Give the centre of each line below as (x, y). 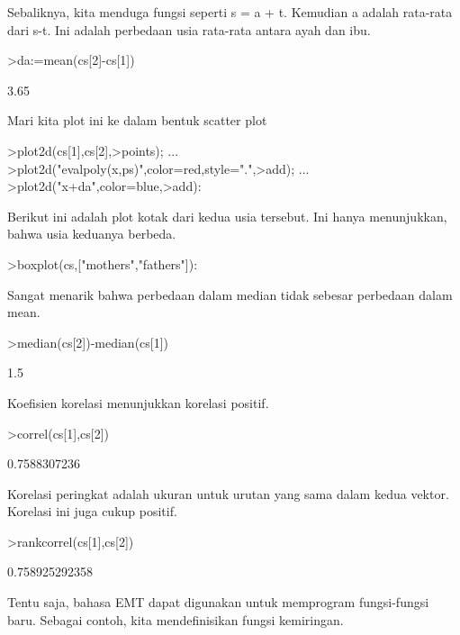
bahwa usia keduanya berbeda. (92, 234)
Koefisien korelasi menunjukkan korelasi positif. (138, 402)
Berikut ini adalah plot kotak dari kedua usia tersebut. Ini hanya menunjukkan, (227, 216)
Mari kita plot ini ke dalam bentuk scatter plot (137, 120)
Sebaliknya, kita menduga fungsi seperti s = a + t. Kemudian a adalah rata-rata (230, 12)
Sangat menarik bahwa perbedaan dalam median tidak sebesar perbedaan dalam (230, 294)
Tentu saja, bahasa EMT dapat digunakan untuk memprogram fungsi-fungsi (218, 602)
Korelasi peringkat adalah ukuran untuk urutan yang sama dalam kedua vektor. (228, 493)
